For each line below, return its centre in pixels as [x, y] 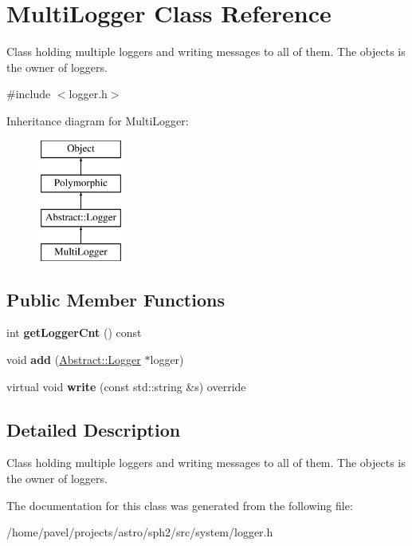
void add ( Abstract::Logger [74, 360]
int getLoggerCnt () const [74, 332]
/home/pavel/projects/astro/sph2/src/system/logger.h [140, 532]
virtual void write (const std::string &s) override [126, 386]
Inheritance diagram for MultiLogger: [98, 120]
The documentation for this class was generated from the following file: [180, 505]
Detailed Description [94, 429]
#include [29, 94]
